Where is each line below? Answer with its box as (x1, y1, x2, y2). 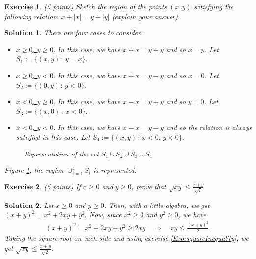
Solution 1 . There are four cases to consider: (4, 27, 143, 38)
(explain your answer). (112, 11, 180, 21)
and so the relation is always (166, 122, 252, 132)
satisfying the (194, 1, 234, 11)
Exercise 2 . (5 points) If (4, 181, 81, 191)
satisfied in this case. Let (16, 131, 90, 142)
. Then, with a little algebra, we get (104, 200, 210, 210)
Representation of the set (24, 148, 99, 158)
